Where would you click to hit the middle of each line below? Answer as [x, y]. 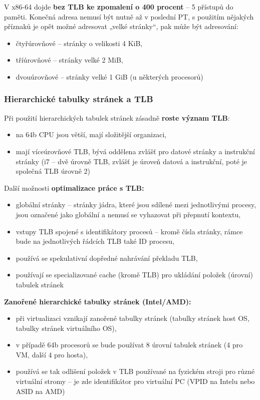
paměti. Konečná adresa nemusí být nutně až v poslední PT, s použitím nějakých [129, 16]
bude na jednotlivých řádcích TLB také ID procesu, [95, 241]
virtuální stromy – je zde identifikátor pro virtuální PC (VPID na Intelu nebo [135, 381]
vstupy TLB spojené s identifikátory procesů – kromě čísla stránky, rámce [129, 231]
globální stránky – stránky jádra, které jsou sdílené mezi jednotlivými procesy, [136, 205]
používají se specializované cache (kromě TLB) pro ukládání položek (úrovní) [134, 275]
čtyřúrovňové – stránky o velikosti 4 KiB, [79, 43]
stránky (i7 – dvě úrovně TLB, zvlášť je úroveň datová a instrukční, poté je [132, 161]
